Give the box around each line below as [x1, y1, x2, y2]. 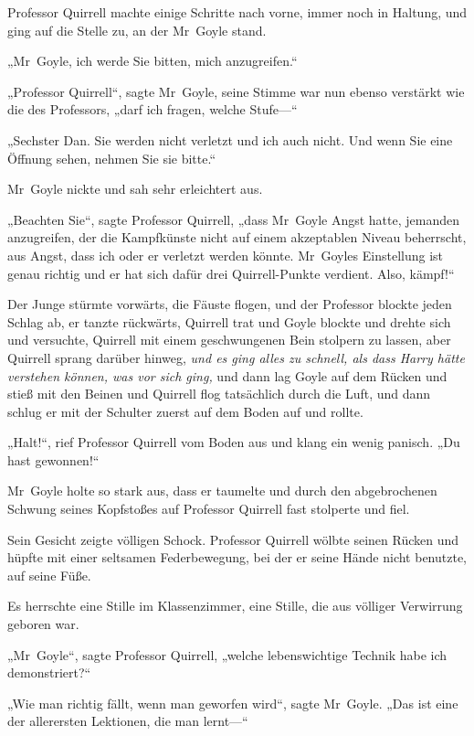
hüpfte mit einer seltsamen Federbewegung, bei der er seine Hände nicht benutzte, [7, 548, 468, 567]
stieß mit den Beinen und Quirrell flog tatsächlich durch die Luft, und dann [7, 384, 431, 403]
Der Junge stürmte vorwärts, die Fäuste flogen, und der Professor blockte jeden [7, 294, 452, 314]
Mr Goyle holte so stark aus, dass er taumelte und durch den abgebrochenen [7, 481, 437, 500]
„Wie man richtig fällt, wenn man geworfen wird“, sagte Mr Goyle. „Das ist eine [7, 693, 458, 712]
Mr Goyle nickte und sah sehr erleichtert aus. [7, 179, 263, 198]
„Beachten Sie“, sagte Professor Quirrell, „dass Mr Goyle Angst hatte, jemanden [7, 209, 460, 229]
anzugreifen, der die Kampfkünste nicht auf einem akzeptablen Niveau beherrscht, [7, 228, 467, 247]
